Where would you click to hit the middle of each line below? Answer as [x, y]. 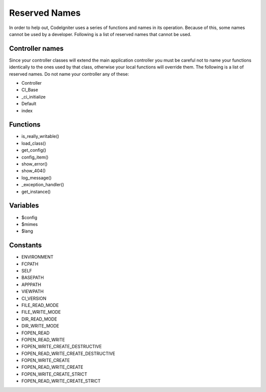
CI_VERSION [34, 298]
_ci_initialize [33, 97]
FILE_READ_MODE [40, 305]
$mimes [30, 224]
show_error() [34, 164]
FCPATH [30, 264]
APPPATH [31, 284]
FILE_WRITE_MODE [41, 312]
